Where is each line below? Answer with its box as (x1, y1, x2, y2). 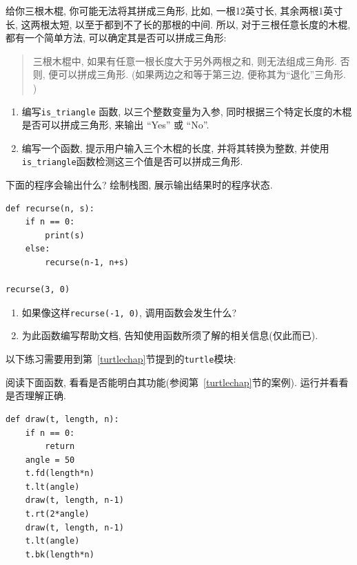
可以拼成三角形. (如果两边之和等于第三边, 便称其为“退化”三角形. (58, 67, 347, 82)
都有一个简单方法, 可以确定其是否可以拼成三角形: (6, 30, 227, 45)
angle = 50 (25, 454, 75, 465)
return (45, 441, 75, 452)
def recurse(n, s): (6, 203, 94, 213)
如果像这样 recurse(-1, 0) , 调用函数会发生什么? (21, 305, 237, 319)
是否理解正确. (6, 388, 66, 403)
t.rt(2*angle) (25, 509, 90, 519)
